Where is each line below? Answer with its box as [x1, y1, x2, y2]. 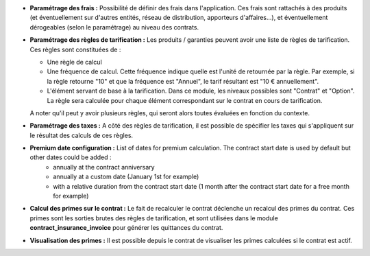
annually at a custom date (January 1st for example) [53, 172, 199, 181]
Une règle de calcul [47, 58, 102, 66]
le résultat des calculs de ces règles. [29, 131, 134, 139]
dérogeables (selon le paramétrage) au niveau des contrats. [29, 23, 199, 31]
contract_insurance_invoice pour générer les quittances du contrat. [29, 224, 223, 232]
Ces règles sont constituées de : [29, 45, 121, 54]
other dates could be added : [29, 153, 112, 161]
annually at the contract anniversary [53, 163, 155, 171]
